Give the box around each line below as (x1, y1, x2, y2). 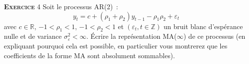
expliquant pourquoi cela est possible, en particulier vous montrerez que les (4, 40, 228, 50)
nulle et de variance (4, 31, 62, 41)
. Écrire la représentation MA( (86, 31, 177, 41)
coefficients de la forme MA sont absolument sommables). (4, 50, 175, 60)
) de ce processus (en (183, 31, 246, 41)
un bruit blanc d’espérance (163, 21, 243, 31)
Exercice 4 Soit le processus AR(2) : (4, 1, 118, 11)
